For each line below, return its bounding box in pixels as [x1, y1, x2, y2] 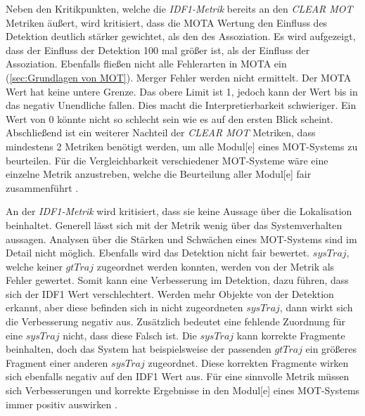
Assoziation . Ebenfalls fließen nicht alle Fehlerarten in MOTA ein [6, 56, 287, 71]
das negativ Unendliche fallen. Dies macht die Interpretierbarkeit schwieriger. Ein [6, 98, 357, 112]
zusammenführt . [6, 180, 79, 195]
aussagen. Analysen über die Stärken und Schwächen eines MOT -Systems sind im [6, 231, 357, 246]
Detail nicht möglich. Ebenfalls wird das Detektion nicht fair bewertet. [6, 245, 310, 260]
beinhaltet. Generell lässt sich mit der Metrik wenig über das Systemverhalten [6, 217, 342, 232]
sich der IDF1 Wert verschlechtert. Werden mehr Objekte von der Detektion [6, 286, 334, 301]
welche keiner [6, 259, 63, 273]
